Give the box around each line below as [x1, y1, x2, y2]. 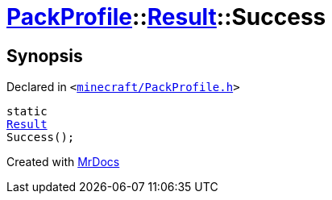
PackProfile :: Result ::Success [6, 3, 326, 31]
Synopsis [6, 45, 83, 66]
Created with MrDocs [6, 155, 120, 169]
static [6, 105, 48, 119]
